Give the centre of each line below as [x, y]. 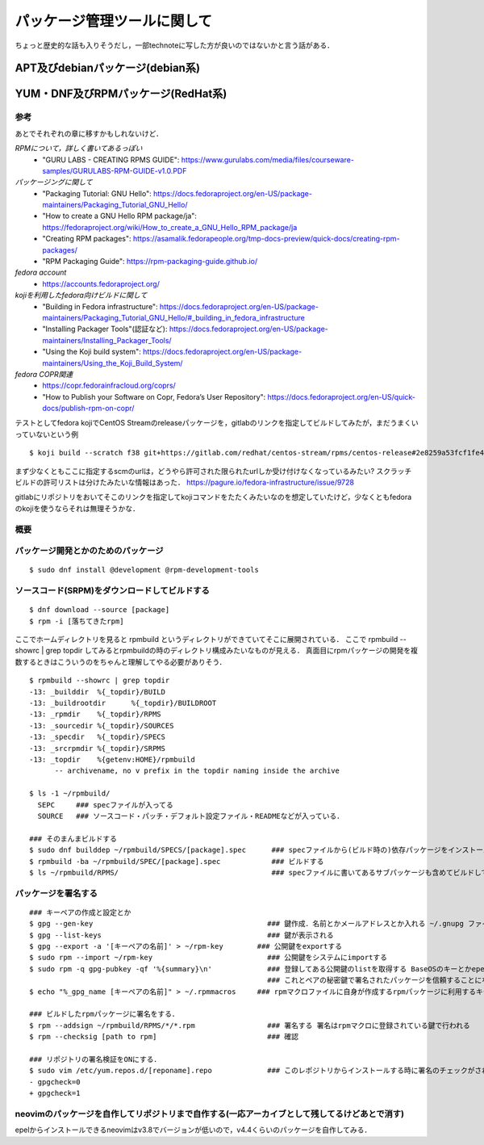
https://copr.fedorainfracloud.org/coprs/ [109, 386]
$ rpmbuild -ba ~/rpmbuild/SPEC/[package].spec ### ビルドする [177, 861]
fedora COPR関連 [44, 374]
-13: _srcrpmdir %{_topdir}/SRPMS [97, 748]
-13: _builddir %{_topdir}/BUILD [97, 692]
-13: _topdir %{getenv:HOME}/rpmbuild [112, 759]
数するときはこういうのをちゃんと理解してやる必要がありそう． [121, 661]
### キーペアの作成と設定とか [80, 912]
